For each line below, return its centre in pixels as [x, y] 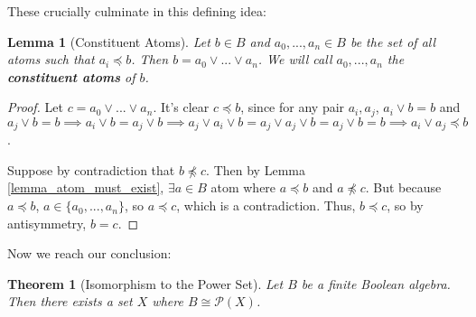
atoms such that [51, 59]
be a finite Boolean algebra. [376, 283]
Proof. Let [35, 107]
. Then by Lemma [256, 169]
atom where [243, 187]
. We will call [295, 59]
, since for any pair [293, 107]
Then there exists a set [70, 301]
